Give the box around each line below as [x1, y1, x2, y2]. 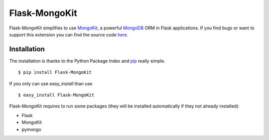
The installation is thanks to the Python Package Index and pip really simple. [9, 58, 165, 64]
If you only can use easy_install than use [9, 80, 93, 87]
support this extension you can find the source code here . [9, 31, 129, 37]
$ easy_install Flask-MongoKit [18, 92, 95, 98]
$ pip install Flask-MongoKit [18, 70, 92, 75]
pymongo [21, 126, 42, 132]
